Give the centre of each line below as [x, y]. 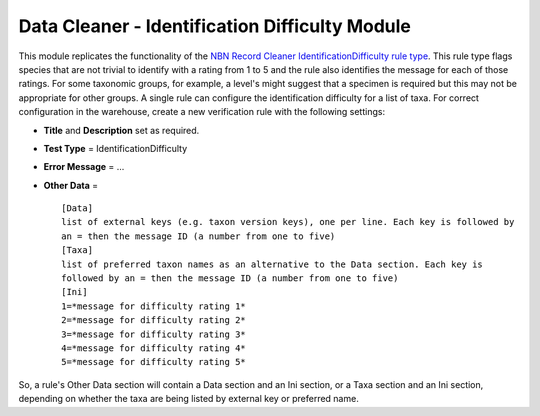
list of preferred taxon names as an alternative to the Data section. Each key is [272, 264]
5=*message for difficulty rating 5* [154, 362]
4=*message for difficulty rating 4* [154, 348]
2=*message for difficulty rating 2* [154, 320]
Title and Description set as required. [121, 130]
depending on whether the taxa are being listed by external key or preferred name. [188, 399]
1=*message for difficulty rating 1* [154, 306]
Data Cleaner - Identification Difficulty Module [215, 26]
